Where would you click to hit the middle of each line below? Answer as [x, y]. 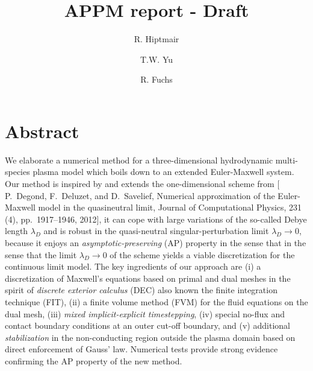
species [17, 172]
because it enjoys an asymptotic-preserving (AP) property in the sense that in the [156, 243]
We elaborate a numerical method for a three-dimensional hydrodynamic [139, 160]
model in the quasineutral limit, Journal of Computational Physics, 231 [170, 207]
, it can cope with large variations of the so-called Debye [203, 219]
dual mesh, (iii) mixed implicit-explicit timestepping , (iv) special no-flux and [145, 313]
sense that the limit [41, 254]
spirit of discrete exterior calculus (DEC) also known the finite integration [141, 290]
